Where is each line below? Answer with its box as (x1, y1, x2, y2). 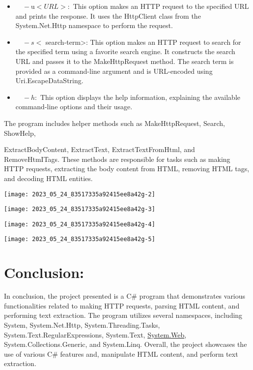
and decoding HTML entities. (4, 173, 93, 183)
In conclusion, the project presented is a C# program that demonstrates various (4, 291, 246, 301)
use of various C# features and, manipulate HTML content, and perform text (4, 348, 238, 359)
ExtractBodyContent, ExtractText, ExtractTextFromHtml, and (4, 144, 195, 154)
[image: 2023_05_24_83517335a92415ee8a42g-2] (4, 190, 155, 198)
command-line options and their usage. (15, 101, 133, 112)
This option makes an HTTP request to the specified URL (73, 1, 249, 11)
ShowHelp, (4, 127, 36, 138)
